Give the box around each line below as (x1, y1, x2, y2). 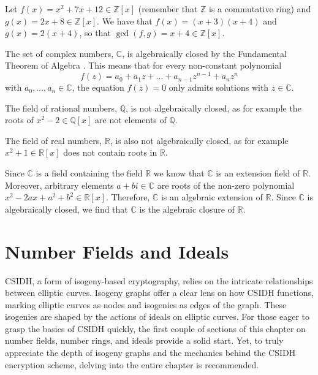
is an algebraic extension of (161, 191, 263, 203)
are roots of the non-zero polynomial (157, 178, 295, 191)
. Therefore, (106, 191, 150, 203)
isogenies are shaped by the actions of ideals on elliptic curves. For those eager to (5, 310, 310, 323)
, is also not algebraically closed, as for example (110, 134, 289, 146)
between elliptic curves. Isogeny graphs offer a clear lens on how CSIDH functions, (5, 286, 314, 299)
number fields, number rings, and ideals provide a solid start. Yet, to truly (5, 334, 284, 347)
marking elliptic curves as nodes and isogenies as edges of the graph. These (5, 298, 287, 311)
